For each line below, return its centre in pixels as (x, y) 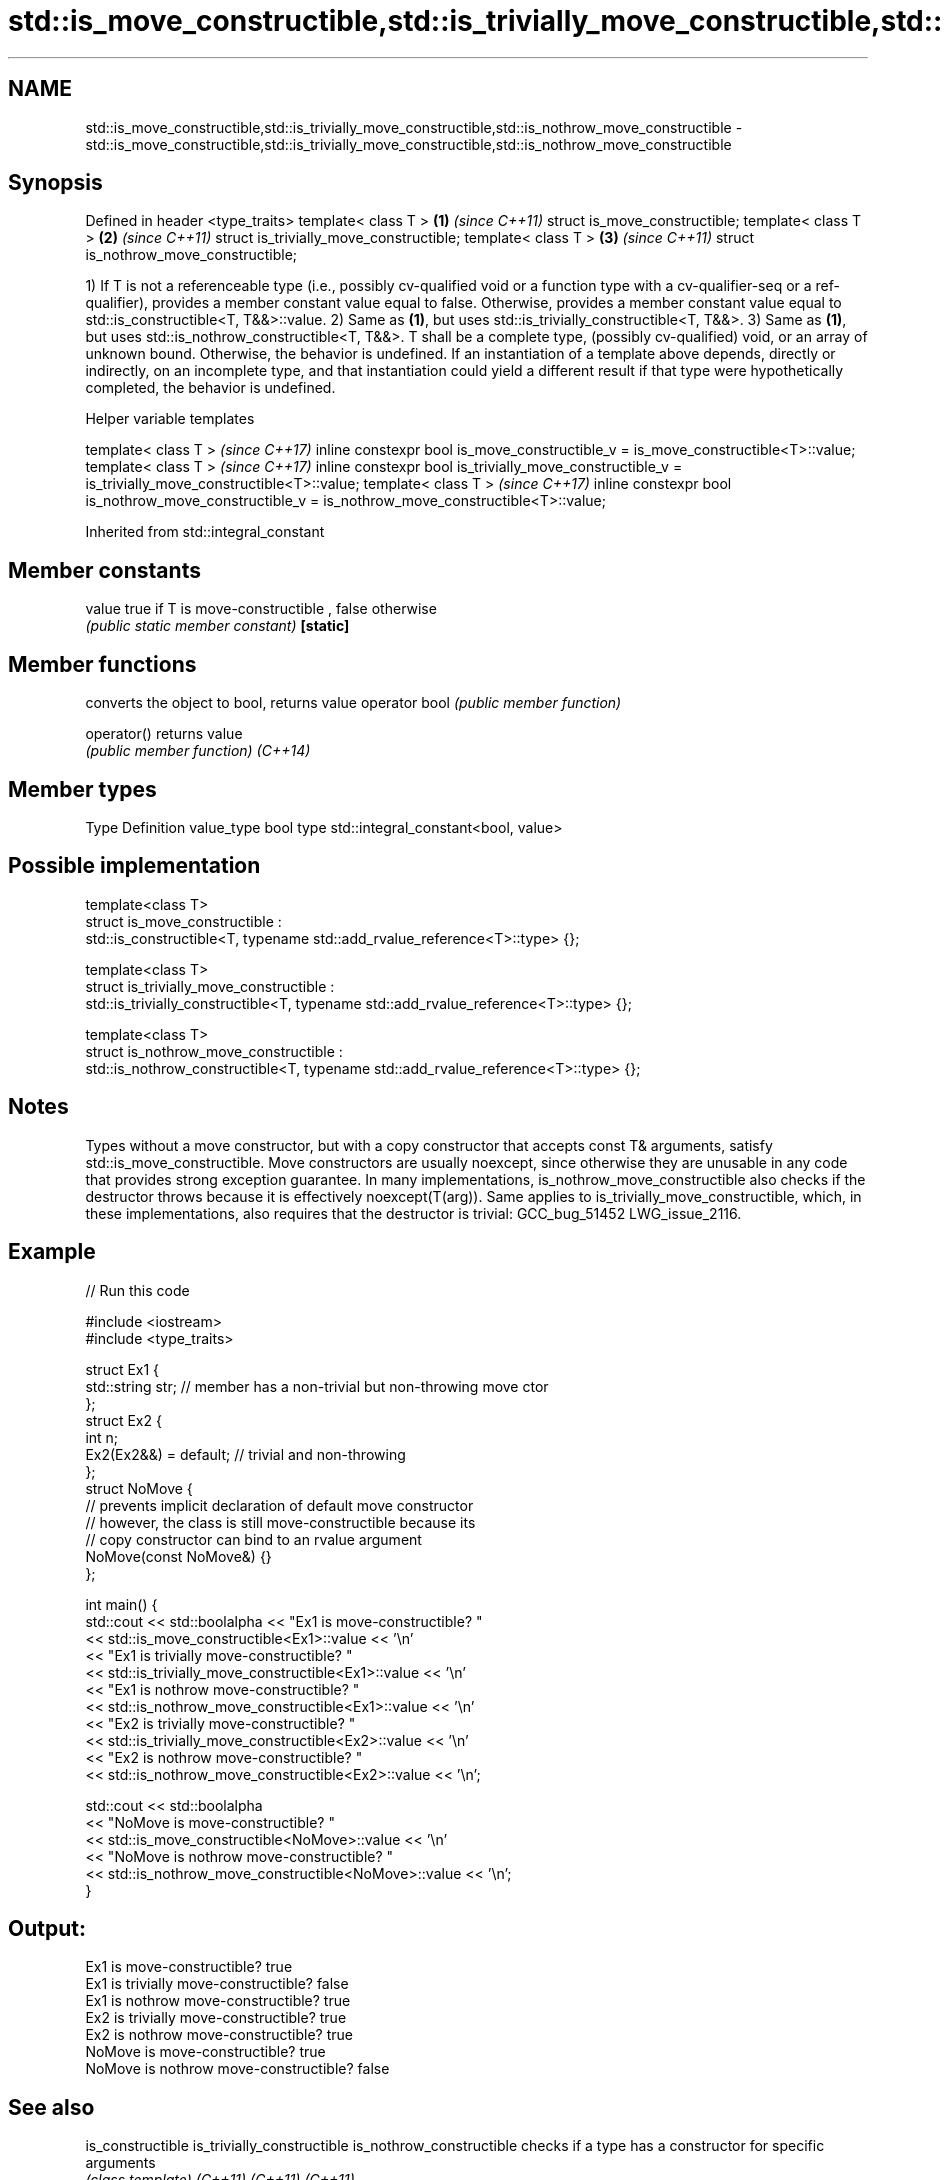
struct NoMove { (139, 1488)
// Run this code (137, 1290)
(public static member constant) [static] (217, 626)
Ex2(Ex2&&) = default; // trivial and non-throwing (245, 1454)
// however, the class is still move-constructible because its (280, 1522)
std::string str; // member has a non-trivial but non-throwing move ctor (317, 1386)
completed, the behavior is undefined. (210, 388)
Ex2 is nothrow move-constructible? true (219, 2035)
